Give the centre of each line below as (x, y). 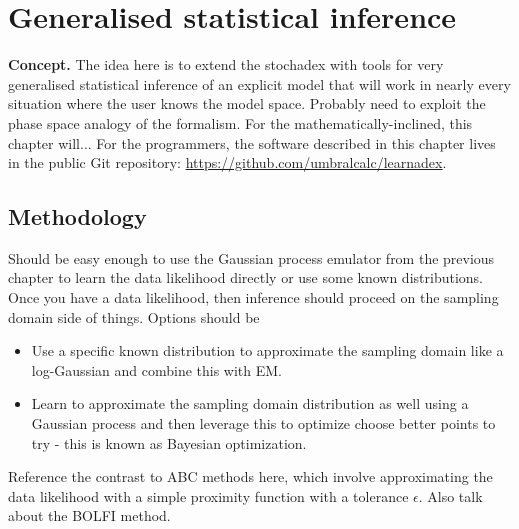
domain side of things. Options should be (134, 316)
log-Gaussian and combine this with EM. (157, 369)
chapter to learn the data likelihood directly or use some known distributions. (245, 277)
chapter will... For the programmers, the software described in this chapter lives (252, 142)
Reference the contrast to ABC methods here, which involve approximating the (250, 476)
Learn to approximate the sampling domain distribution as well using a (250, 403)
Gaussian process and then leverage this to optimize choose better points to (263, 423)
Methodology (77, 216)
